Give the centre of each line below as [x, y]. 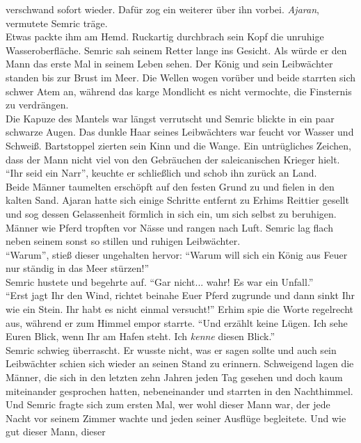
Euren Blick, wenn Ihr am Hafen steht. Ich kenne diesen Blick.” [141, 336]
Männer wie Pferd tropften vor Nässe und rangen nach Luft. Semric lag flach [169, 227]
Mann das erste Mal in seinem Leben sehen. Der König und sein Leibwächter [169, 64]
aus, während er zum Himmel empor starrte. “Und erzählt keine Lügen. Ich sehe [177, 322]
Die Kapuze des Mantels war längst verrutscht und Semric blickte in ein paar [170, 118]
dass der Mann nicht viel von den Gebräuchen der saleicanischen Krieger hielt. [173, 159]
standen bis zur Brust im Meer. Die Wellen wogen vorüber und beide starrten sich [181, 77]
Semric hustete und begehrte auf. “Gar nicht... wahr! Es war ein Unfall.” [160, 281]
